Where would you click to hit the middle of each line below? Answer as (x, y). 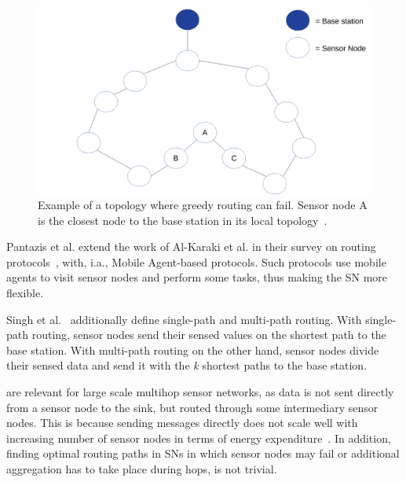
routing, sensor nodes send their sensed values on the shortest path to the (209, 335)
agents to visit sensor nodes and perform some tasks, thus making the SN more (197, 277)
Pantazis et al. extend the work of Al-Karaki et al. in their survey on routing (191, 247)
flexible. (25, 293)
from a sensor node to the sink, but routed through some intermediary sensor (192, 407)
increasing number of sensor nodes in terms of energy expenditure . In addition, (199, 438)
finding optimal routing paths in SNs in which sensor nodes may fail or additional (203, 453)
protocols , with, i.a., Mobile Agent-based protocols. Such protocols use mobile (196, 261)
